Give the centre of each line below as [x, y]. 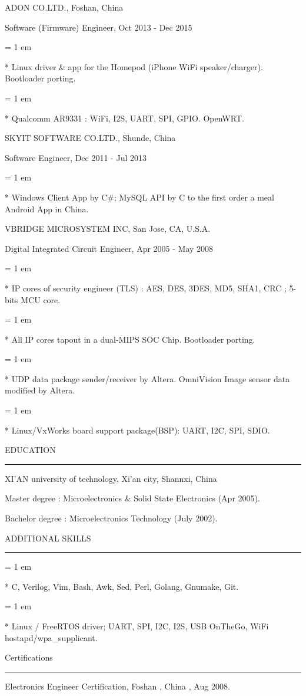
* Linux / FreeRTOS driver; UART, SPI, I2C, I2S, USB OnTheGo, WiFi [137, 626]
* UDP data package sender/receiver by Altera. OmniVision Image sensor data [147, 378]
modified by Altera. [40, 390]
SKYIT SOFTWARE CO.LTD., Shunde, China [90, 138]
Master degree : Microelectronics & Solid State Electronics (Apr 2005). [132, 498]
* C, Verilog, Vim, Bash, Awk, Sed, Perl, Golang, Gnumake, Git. [122, 586]
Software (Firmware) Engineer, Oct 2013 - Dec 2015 [99, 27]
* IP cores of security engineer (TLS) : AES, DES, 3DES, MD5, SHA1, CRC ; [146, 288]
